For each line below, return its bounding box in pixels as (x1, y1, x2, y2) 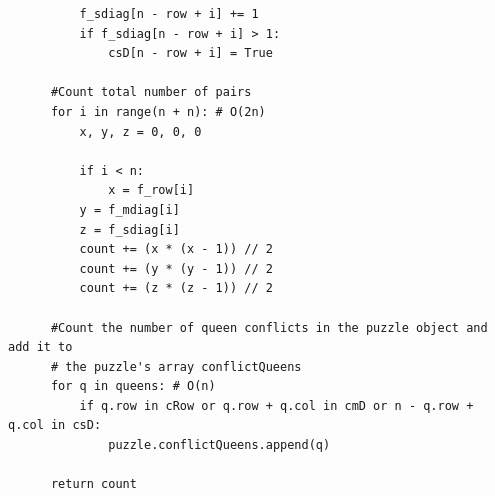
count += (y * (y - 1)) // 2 (79, 261, 273, 276)
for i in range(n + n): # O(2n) (50, 104, 266, 119)
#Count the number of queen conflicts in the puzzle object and (50, 320, 488, 335)
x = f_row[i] (108, 183, 195, 198)
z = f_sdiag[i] (79, 222, 180, 237)
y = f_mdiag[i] (79, 202, 180, 217)
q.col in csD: (8, 418, 102, 433)
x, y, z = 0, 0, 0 (79, 124, 202, 139)
